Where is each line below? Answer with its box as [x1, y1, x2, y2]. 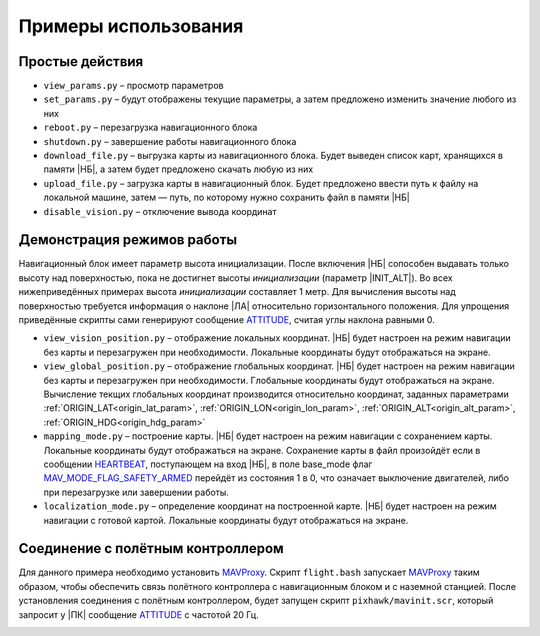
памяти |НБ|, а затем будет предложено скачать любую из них [43, 163, 314, 175]
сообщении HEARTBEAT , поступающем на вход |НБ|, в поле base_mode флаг [43, 458, 373, 470]
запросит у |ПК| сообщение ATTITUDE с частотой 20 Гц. [18, 608, 259, 620]
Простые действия [18, 53, 144, 70]
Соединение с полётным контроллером [18, 540, 284, 557]
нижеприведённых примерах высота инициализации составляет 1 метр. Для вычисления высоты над [18, 286, 457, 298]
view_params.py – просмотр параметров [43, 80, 224, 92]
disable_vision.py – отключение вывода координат [43, 205, 277, 217]
